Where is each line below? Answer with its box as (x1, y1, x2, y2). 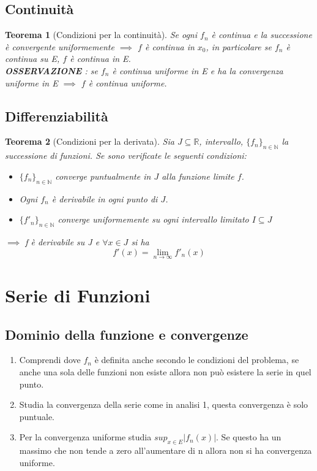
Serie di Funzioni (5, 282, 151, 307)
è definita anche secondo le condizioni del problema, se (94, 353, 299, 366)
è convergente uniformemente (5, 40, 114, 53)
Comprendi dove (19, 353, 81, 366)
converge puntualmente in (55, 169, 151, 182)
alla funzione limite (162, 169, 234, 182)
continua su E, (5, 52, 60, 65)
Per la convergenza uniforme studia (19, 431, 152, 443)
